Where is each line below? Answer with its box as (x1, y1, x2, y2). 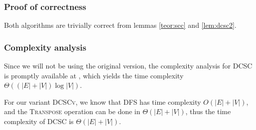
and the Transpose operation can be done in (4, 106, 140, 117)
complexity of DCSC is (4, 116, 74, 126)
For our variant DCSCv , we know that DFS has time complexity (4, 96, 201, 107)
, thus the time (185, 106, 231, 117)
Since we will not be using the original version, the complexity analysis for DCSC (4, 61, 253, 71)
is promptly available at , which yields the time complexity (4, 70, 184, 80)
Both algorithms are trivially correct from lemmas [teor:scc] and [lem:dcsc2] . (4, 20, 237, 30)
